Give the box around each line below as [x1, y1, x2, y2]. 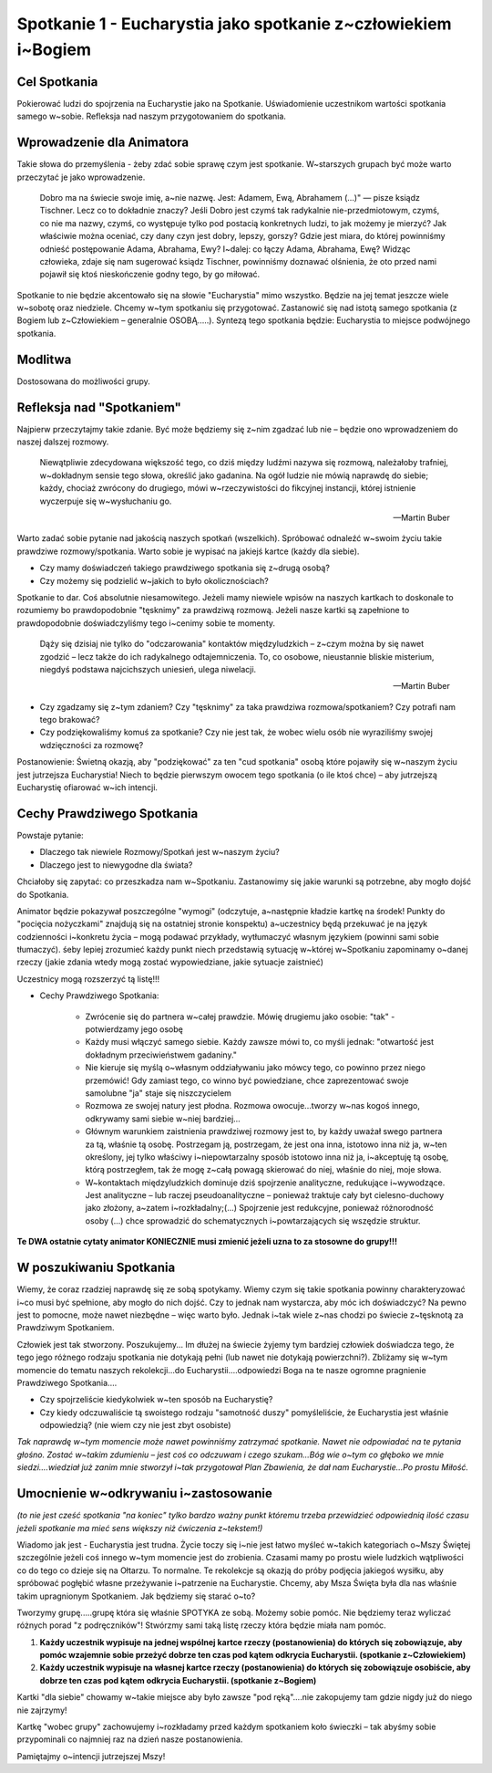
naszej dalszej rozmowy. [16, 436, 109, 447]
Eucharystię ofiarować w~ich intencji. [16, 782, 159, 793]
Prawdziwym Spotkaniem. [16, 1322, 115, 1333]
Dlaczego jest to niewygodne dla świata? [39, 859, 193, 871]
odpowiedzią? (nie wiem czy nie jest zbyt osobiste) [39, 1420, 231, 1431]
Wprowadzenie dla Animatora [16, 135, 190, 151]
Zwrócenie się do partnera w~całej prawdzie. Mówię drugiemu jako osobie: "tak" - [85, 1011, 395, 1022]
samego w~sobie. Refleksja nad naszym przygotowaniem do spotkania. [16, 110, 287, 122]
